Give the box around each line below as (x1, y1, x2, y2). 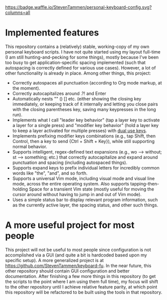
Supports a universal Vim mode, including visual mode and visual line (12, 175, 155, 181)
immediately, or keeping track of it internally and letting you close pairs (12, 101, 158, 107)
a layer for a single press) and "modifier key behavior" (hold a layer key (12, 122, 159, 128)
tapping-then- (130, 180, 160, 186)
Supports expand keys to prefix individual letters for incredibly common (12, 164, 160, 170)
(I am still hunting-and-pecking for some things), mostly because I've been (5, 54, 159, 60)
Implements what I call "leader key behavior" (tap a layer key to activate (12, 117, 160, 123)
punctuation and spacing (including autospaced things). (12, 159, 128, 165)
